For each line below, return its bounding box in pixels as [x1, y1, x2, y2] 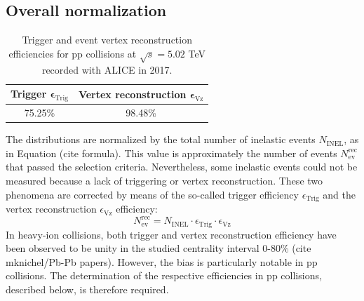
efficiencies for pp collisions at [8, 46, 137, 60]
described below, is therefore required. [6, 282, 169, 297]
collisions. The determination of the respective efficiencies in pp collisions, [6, 268, 322, 283]
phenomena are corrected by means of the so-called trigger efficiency [6, 187, 299, 201]
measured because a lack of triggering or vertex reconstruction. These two [6, 173, 323, 188]
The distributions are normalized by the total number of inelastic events [6, 132, 316, 147]
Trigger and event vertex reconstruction [22, 32, 192, 47]
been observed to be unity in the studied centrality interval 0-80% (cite [6, 241, 311, 255]
